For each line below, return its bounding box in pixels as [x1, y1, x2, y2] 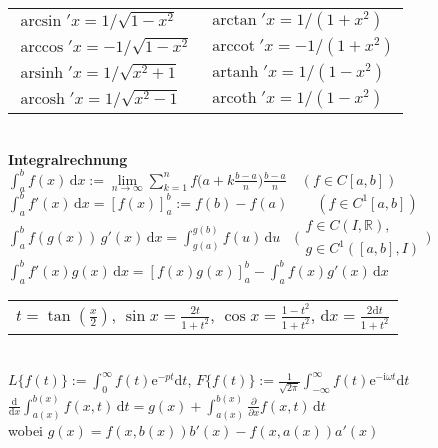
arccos [20, 38, 64, 55]
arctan [212, 12, 257, 28]
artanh [212, 64, 259, 80]
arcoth [212, 90, 257, 106]
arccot [212, 38, 255, 54]
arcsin [20, 12, 62, 29]
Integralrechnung [8, 148, 128, 169]
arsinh [20, 64, 64, 81]
